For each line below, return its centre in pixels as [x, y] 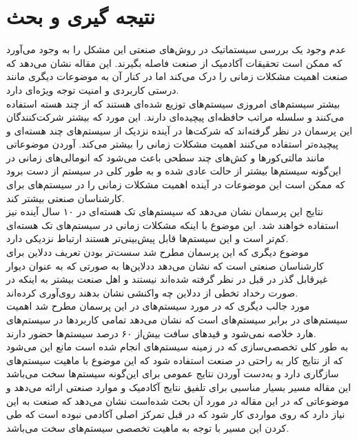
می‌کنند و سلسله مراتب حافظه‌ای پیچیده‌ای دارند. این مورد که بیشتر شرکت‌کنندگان [175, 117]
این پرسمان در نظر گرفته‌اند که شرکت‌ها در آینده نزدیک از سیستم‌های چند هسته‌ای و [180, 130]
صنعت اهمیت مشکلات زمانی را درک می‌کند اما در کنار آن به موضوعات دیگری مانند [177, 76]
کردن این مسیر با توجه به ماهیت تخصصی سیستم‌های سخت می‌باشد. [148, 427]
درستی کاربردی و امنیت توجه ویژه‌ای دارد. [93, 89]
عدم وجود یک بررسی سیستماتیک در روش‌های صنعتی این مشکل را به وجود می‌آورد [176, 49]
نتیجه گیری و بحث [81, 16]
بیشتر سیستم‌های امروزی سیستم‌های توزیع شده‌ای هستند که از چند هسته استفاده [173, 103]
